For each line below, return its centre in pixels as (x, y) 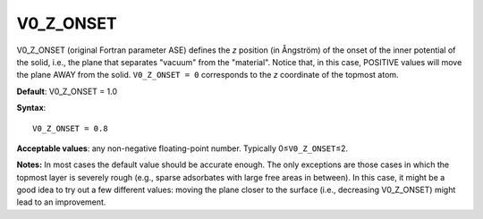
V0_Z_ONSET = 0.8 (70, 128)
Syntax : (31, 108)
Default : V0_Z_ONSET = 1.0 (67, 91)
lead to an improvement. (61, 202)
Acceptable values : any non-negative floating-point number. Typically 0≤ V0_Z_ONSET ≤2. (182, 148)
